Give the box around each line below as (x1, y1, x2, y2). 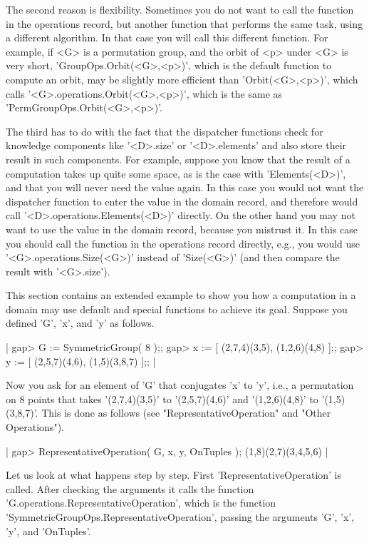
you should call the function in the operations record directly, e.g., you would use (6, 235, 360, 250)
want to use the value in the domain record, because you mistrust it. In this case (6, 221, 358, 236)
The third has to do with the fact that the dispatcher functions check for (6, 123, 323, 138)
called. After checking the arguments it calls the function (6, 481, 254, 496)
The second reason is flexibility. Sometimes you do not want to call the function (6, 2, 354, 16)
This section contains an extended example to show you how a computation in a (6, 288, 356, 303)
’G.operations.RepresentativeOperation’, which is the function (6, 495, 276, 510)
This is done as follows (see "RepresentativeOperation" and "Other (41, 405, 331, 420)
